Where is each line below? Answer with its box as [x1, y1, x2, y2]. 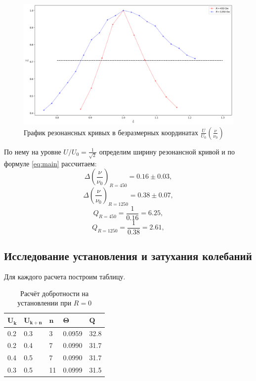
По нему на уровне [4, 146, 61, 156]
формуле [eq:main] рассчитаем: [4, 158, 97, 168]
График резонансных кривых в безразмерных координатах [24, 127, 198, 137]
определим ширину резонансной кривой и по [99, 146, 235, 156]
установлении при [17, 298, 72, 308]
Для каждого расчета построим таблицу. [4, 271, 126, 282]
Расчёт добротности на [20, 288, 89, 298]
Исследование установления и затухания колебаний [4, 248, 252, 264]
